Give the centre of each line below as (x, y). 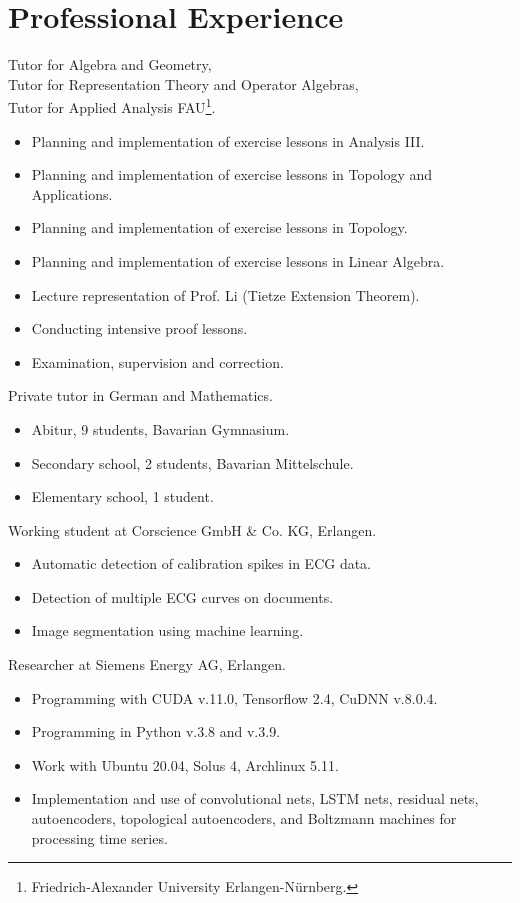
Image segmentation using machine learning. (167, 630)
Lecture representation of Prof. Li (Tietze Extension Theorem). (225, 294)
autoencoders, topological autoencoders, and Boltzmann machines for (244, 818)
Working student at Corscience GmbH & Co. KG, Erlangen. (192, 529)
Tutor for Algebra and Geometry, (110, 64)
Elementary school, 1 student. (122, 496)
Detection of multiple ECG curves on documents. (182, 596)
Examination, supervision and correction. (157, 361)
